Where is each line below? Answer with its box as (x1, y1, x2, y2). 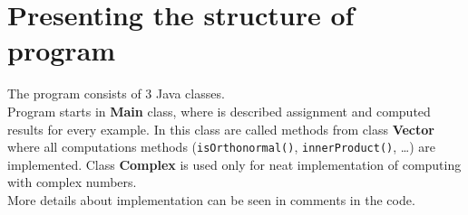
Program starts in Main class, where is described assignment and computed (7, 101, 431, 120)
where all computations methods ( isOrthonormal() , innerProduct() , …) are (7, 137, 435, 156)
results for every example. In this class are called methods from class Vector (7, 119, 434, 138)
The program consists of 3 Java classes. (7, 84, 225, 103)
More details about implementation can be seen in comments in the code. (7, 190, 415, 209)
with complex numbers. (7, 173, 137, 192)
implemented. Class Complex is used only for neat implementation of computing (7, 154, 462, 173)
